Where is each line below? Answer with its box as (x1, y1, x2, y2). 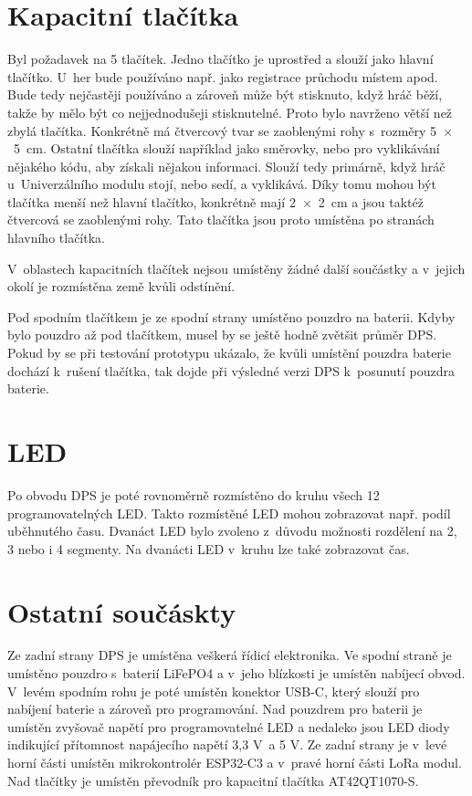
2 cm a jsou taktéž (318, 192, 424, 211)
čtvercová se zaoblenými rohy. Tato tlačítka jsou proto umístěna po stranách (7, 210, 435, 229)
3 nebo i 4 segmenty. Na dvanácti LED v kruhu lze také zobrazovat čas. (7, 539, 410, 558)
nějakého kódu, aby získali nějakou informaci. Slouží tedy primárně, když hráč (7, 156, 446, 175)
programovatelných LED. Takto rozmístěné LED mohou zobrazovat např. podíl (7, 503, 451, 522)
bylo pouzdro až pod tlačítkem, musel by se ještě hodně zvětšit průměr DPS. (7, 325, 437, 344)
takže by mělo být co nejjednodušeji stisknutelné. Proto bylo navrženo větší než (7, 102, 453, 121)
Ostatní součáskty (7, 592, 236, 630)
